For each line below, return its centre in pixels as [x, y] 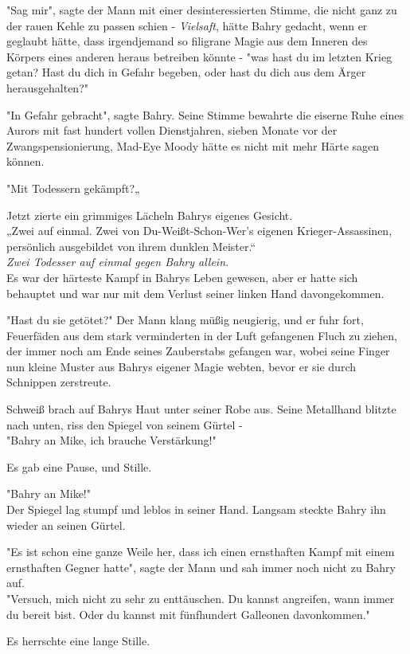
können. [25, 161]
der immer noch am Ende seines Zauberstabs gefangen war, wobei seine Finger [198, 351]
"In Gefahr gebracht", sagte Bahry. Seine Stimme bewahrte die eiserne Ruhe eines [205, 114]
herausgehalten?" [47, 87]
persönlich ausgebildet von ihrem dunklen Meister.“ [131, 246]
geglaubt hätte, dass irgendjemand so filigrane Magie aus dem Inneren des [187, 41]
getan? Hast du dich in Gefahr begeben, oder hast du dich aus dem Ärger [186, 72]
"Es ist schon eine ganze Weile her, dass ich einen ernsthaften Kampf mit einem [201, 552]
